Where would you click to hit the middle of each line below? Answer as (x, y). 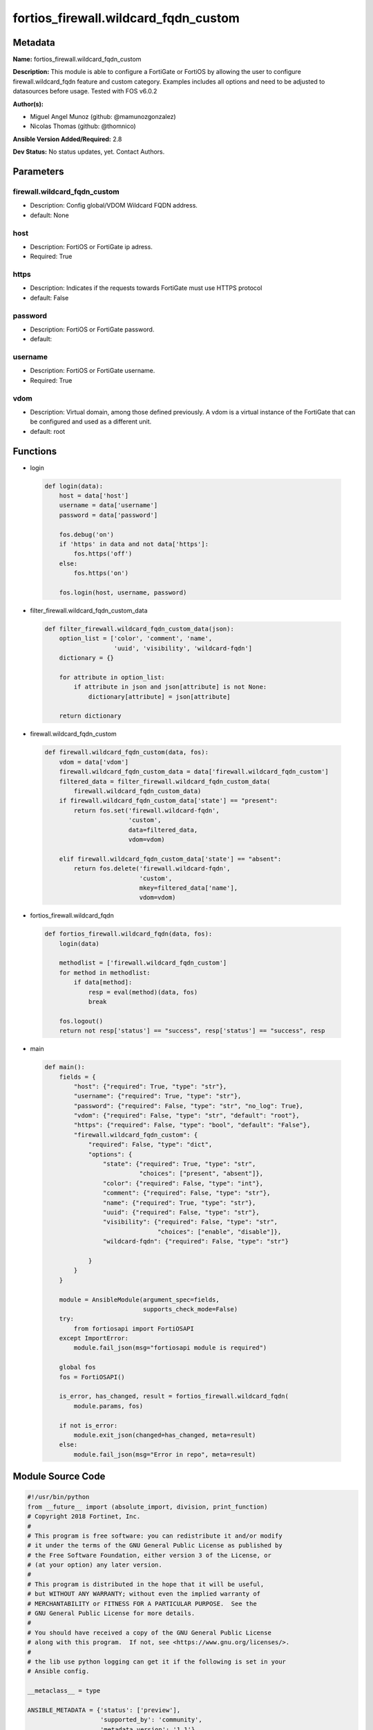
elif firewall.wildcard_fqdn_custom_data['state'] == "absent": (170, 859)
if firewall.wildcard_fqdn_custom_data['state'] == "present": (169, 801)
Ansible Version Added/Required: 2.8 (67, 139)
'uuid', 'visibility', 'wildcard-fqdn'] (183, 648)
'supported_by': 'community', (152, 1720)
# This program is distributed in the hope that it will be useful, (146, 1584)
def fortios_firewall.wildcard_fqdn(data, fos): (128, 934)
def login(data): (74, 486)
